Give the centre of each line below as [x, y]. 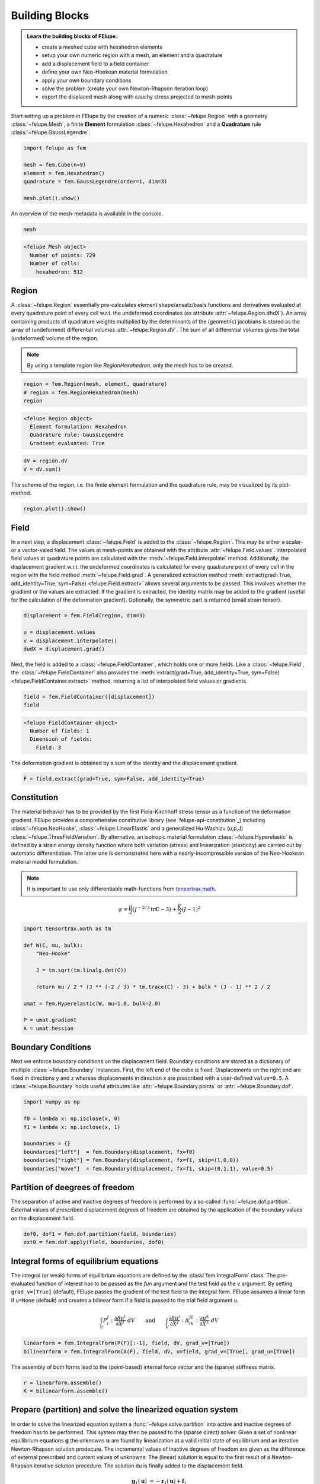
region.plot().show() [55, 509]
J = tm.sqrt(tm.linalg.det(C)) [81, 970]
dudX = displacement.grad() [64, 649]
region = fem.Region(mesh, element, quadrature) [95, 384]
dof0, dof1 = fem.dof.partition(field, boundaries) [100, 1234]
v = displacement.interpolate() [71, 640]
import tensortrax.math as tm [67, 929]
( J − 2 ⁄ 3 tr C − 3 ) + [155, 909]
